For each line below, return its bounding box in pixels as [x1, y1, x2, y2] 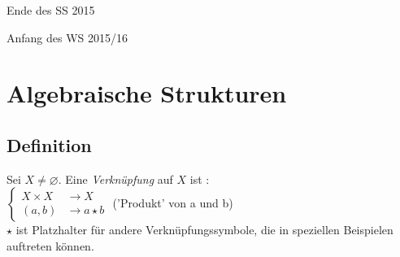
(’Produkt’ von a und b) [112, 194, 233, 211]
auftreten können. [7, 237, 94, 254]
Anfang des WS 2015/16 [7, 28, 128, 46]
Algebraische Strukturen [7, 76, 287, 110]
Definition [7, 132, 92, 157]
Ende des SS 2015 [7, 2, 95, 18]
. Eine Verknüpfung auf [58, 170, 173, 187]
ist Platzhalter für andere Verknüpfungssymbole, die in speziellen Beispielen [15, 221, 393, 238]
